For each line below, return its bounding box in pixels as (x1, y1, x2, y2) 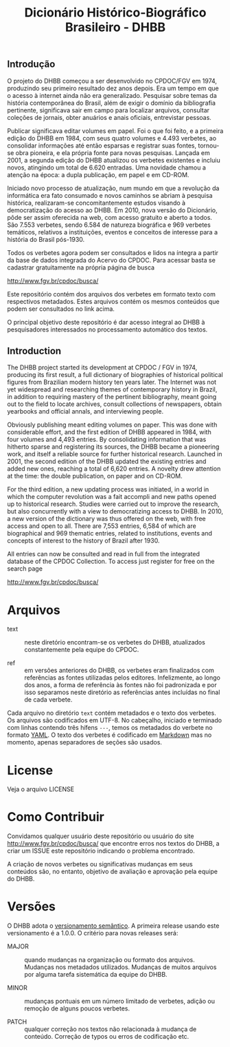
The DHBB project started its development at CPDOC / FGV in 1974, (7, 363, 198, 372)
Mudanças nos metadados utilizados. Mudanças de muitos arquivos (24, 963, 217, 971)
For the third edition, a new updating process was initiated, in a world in (7, 485, 209, 494)
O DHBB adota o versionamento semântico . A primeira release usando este (7, 922, 220, 930)
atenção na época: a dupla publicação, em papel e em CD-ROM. (7, 170, 189, 179)
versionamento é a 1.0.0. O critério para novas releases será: (7, 929, 179, 937)
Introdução (7, 59, 56, 70)
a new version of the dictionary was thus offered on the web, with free (7, 515, 206, 523)
